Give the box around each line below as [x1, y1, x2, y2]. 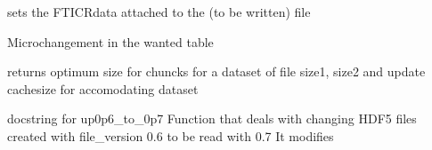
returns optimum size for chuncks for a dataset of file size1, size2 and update [7, 62, 426, 81]
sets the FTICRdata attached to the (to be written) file [7, 3, 311, 20]
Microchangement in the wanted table [7, 32, 214, 51]
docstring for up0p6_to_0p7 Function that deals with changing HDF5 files [7, 109, 417, 128]
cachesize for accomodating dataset [7, 79, 199, 98]
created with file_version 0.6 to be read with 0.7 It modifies [7, 126, 334, 145]
